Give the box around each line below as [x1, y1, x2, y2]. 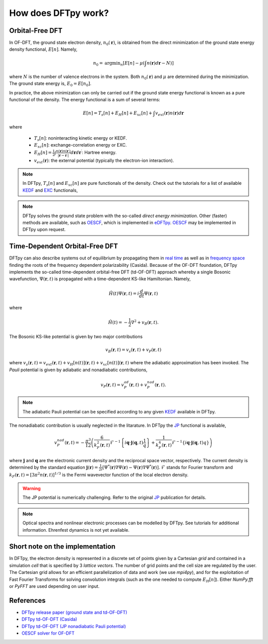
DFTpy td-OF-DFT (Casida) [21, 616, 77, 622]
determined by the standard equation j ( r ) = [9, 464, 99, 470]
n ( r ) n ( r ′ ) [56, 148, 71, 154]
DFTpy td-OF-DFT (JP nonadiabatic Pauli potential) [21, 623, 126, 629]
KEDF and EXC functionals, [22, 187, 78, 193]
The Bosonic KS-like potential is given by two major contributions [9, 333, 143, 340]
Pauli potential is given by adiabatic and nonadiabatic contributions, [9, 367, 148, 373]
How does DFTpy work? [9, 7, 109, 18]
